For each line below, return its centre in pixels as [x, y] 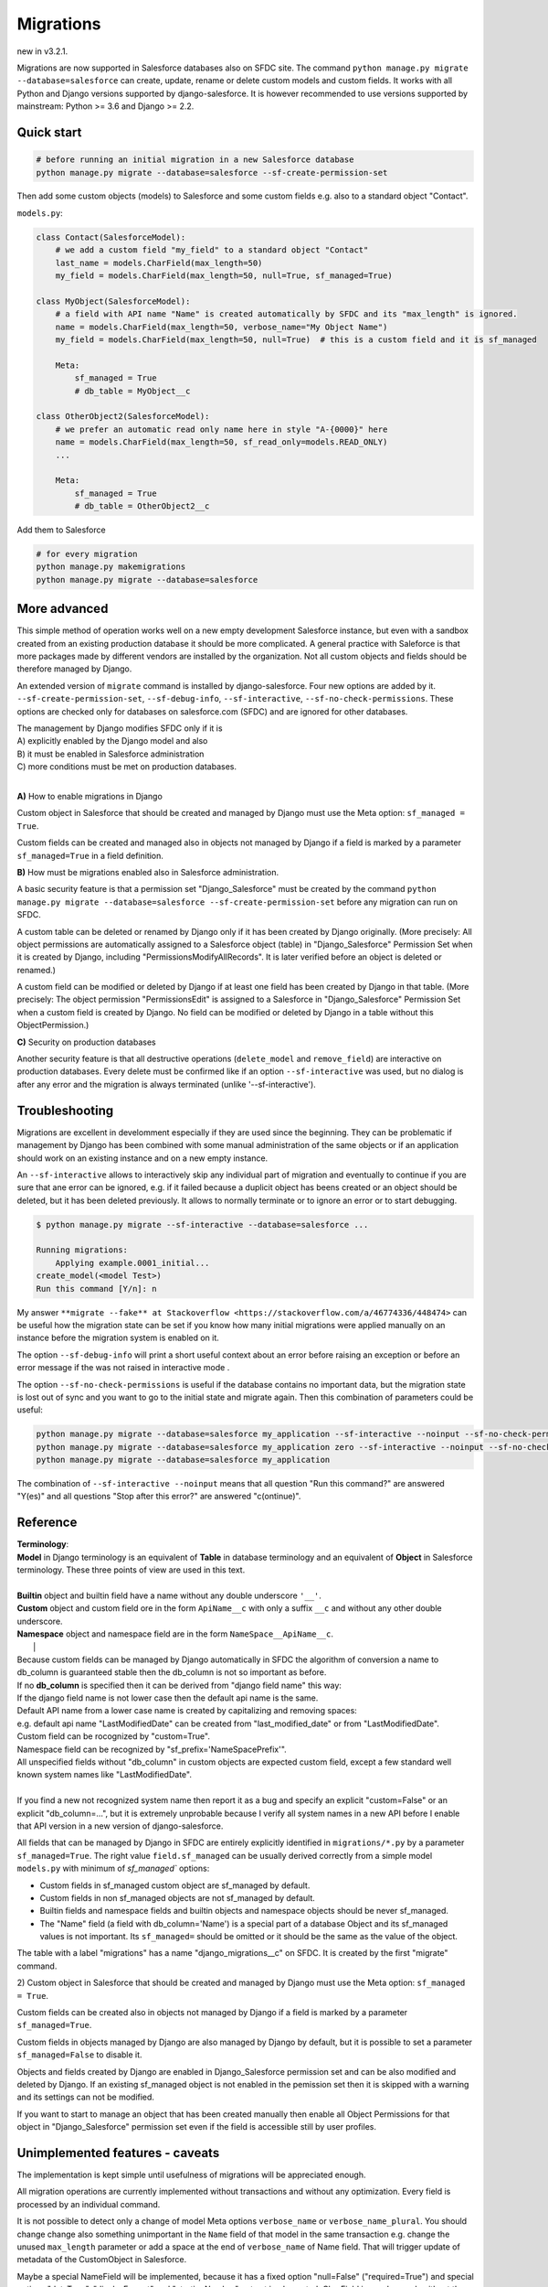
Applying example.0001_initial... [132, 1263]
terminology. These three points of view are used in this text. [131, 1570]
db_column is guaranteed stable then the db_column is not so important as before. [172, 1672]
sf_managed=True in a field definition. [90, 855]
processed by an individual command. [89, 2204]
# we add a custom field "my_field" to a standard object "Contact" [212, 250]
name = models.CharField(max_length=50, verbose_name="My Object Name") [221, 327]
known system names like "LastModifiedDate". [104, 1775]
